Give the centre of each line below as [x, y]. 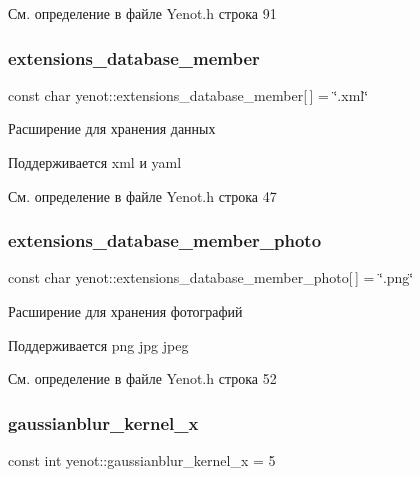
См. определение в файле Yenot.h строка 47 [142, 195]
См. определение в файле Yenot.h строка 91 [142, 13]
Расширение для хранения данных [112, 128]
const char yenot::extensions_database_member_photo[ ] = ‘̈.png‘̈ [211, 277]
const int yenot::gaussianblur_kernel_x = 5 [142, 460]
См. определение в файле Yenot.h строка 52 [142, 378]
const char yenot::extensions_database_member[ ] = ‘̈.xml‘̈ [188, 94]
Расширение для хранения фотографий [125, 311]
